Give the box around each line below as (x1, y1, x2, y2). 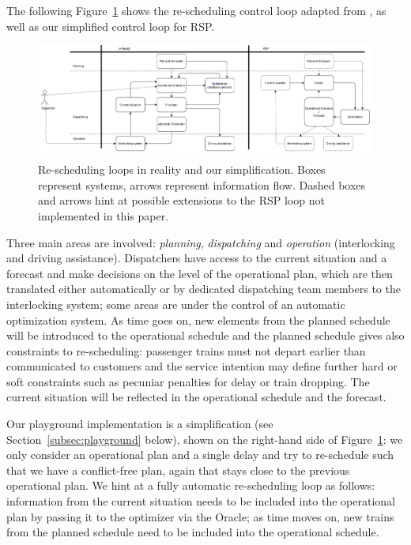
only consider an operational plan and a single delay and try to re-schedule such (6, 446, 394, 463)
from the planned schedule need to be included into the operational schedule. (6, 524, 379, 540)
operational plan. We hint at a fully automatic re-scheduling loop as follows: (6, 477, 375, 494)
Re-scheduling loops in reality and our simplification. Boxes (38, 161, 326, 178)
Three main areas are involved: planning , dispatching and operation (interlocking (6, 234, 395, 250)
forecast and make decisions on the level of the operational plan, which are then (6, 265, 393, 281)
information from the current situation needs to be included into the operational (6, 493, 395, 509)
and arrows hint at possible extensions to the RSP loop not (38, 192, 325, 209)
